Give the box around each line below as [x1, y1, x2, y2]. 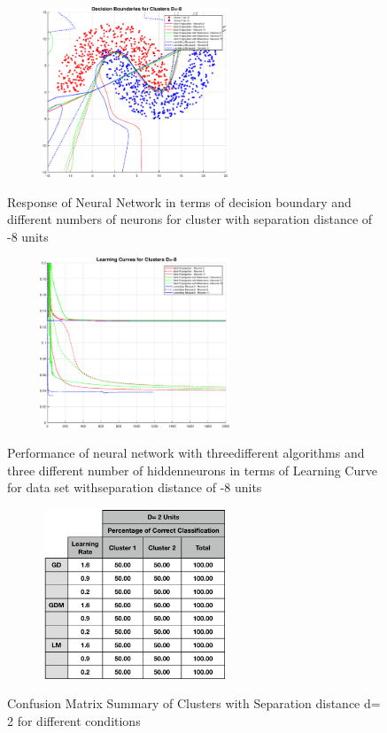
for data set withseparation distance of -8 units [7, 478, 262, 497]
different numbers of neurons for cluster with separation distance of [7, 210, 373, 228]
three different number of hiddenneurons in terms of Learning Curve [7, 460, 377, 479]
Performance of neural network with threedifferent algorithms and [7, 443, 365, 461]
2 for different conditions [7, 711, 141, 729]
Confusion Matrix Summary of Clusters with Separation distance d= [7, 694, 381, 713]
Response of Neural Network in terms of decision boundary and [7, 192, 352, 211]
